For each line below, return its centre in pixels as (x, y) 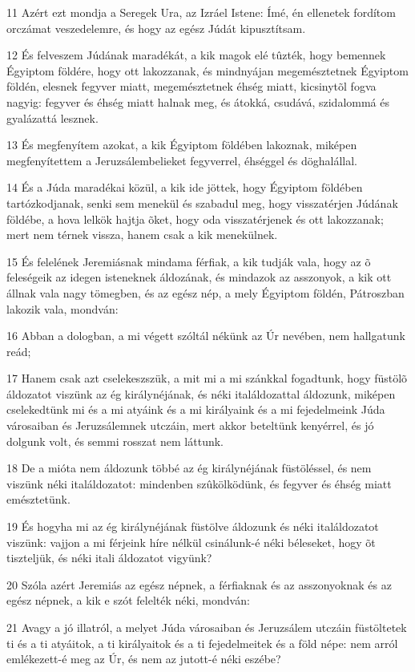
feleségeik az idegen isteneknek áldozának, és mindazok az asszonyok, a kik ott (199, 277)
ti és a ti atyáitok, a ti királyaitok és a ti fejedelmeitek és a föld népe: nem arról (202, 643)
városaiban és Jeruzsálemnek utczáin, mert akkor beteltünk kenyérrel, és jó (190, 425)
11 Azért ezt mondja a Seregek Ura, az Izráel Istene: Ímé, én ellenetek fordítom (201, 12)
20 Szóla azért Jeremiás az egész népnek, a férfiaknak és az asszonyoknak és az (199, 584)
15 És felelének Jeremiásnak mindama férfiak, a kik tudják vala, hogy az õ (189, 261)
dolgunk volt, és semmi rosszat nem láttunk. (115, 441)
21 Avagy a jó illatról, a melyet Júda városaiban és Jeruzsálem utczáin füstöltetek (207, 627)
